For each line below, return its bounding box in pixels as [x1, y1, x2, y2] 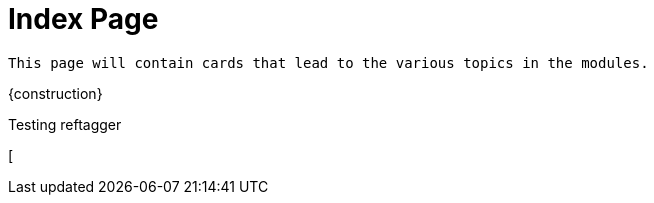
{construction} [8, 84, 103, 102]
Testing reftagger [8, 115, 122, 133]
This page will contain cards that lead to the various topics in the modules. [8, 54, 649, 71]
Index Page [8, 2, 159, 36]
